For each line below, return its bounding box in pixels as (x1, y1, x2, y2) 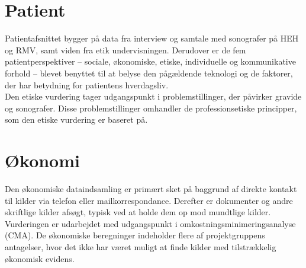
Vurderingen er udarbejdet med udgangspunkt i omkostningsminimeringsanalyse (5, 217, 296, 229)
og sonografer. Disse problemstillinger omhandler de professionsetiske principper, (5, 101, 297, 114)
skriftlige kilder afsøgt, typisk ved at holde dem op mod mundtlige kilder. (5, 206, 271, 218)
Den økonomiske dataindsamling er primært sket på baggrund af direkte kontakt (5, 183, 297, 194)
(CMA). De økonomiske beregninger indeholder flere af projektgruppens (5, 229, 265, 241)
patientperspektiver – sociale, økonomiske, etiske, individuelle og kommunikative (5, 55, 296, 68)
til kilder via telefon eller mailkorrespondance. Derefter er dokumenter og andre (5, 194, 293, 206)
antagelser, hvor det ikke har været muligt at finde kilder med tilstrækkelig (5, 240, 276, 253)
